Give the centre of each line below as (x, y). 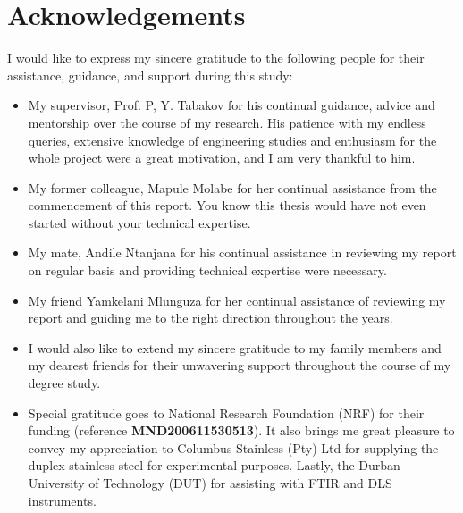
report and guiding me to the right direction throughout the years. (210, 318)
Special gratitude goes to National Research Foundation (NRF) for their (226, 412)
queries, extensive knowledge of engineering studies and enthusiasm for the (232, 140)
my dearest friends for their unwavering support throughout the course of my (240, 365)
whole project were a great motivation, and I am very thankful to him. (222, 158)
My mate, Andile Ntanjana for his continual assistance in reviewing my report (242, 252)
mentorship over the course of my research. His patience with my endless (227, 122)
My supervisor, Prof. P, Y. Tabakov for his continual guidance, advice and (231, 105)
